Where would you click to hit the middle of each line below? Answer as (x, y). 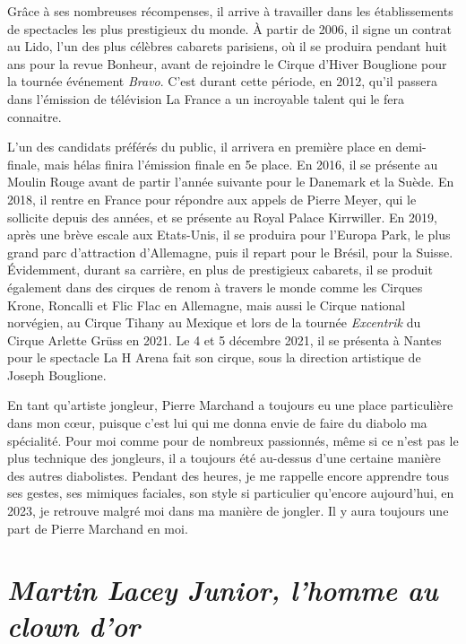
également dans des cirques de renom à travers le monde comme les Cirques (215, 287)
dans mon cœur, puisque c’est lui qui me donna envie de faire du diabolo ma (217, 423)
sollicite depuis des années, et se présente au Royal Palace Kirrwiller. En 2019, (222, 217)
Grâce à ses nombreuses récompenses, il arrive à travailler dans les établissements (230, 11)
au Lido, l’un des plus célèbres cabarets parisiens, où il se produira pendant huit (227, 46)
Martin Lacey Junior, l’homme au (223, 590)
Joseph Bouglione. (57, 374)
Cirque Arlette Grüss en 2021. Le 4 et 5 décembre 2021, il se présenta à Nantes (224, 339)
